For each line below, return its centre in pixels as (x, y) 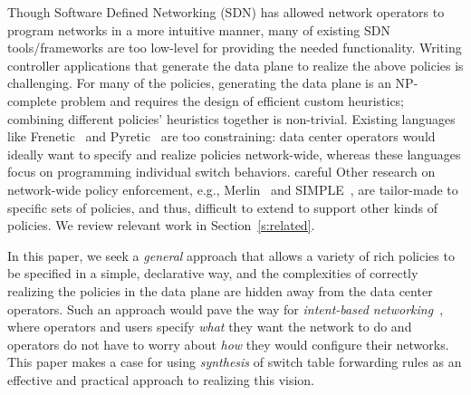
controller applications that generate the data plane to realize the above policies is (235, 65)
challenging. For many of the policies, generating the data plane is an (199, 83)
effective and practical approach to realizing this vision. (161, 379)
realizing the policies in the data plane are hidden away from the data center (220, 290)
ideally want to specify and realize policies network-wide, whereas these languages (234, 154)
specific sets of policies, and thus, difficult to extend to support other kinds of (223, 207)
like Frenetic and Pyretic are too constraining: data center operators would (221, 136)
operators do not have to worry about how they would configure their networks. (228, 344)
